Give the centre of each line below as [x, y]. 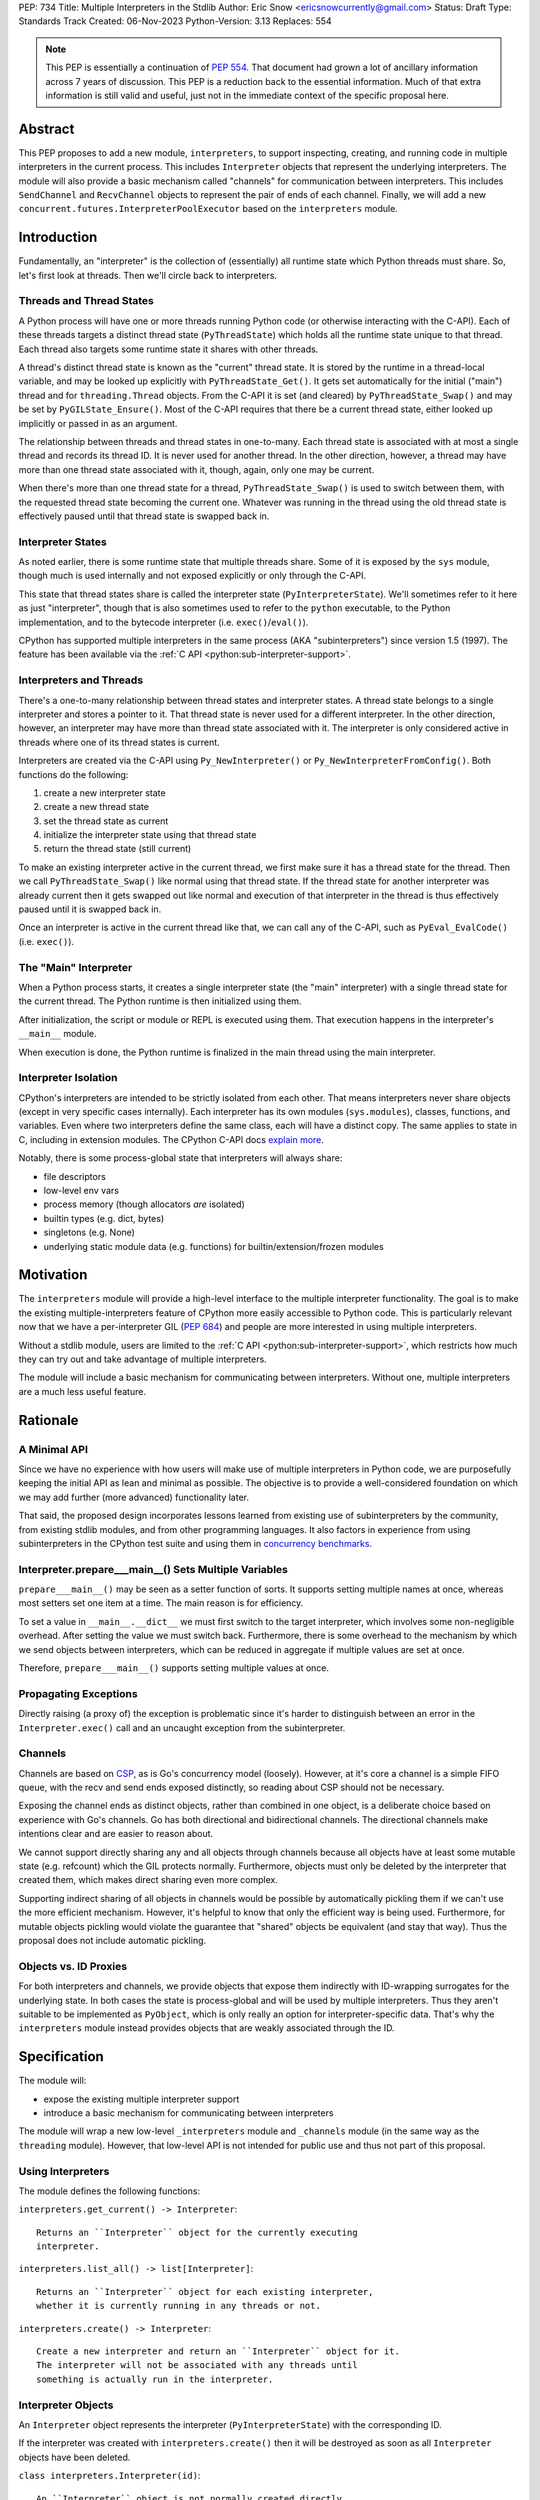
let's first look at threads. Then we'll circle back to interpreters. [148, 275]
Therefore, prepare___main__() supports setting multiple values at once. [174, 1668]
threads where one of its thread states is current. [119, 742]
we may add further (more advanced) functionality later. [134, 1497]
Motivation [53, 1275]
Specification [61, 2056]
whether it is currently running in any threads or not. [179, 2306]
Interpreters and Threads [81, 680]
